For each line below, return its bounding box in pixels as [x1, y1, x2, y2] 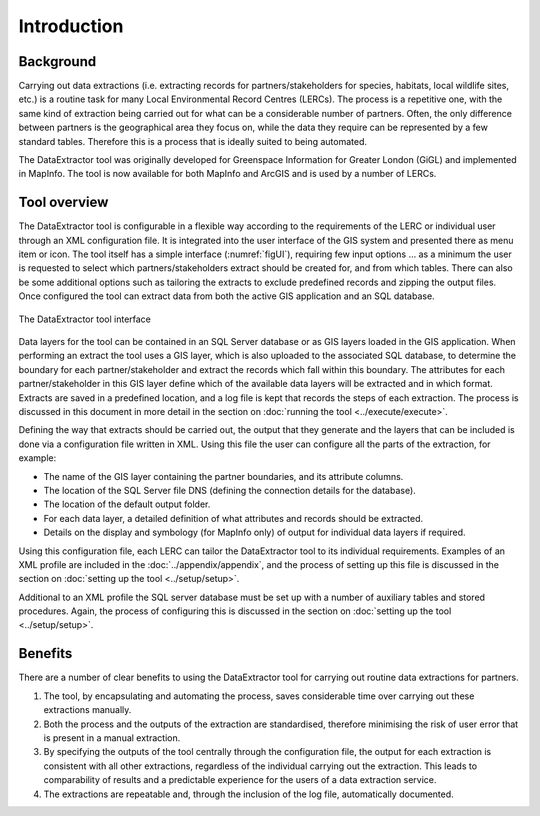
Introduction [18, 15, 124, 37]
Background [18, 53, 97, 70]
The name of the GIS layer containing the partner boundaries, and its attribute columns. [43, 470, 404, 482]
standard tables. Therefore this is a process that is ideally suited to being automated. [18, 135, 368, 147]
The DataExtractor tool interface [18, 313, 152, 325]
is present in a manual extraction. [43, 731, 181, 744]
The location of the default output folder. [43, 498, 211, 510]
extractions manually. [43, 704, 132, 716]
